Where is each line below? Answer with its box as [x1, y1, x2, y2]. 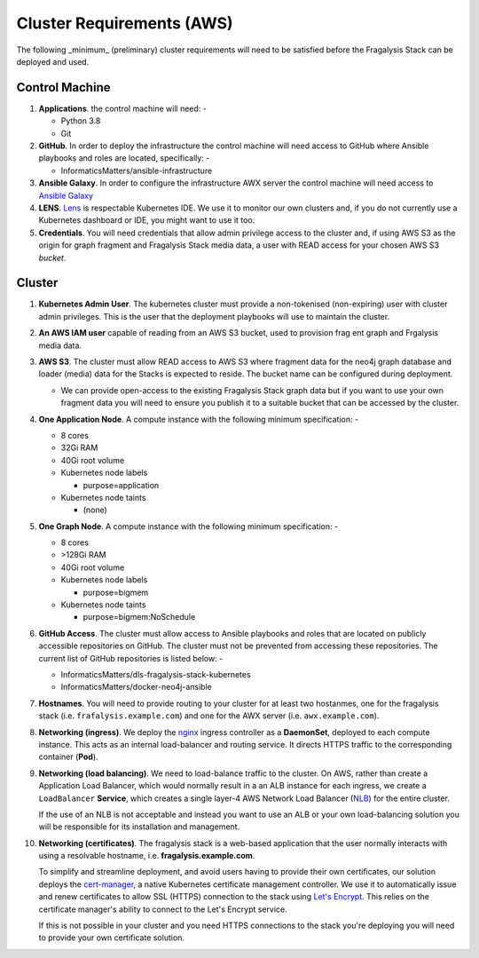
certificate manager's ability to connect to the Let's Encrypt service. [38, 904, 287, 914]
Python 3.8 [60, 115, 101, 126]
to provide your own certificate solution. [38, 932, 185, 943]
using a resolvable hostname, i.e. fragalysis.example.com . [38, 851, 255, 861]
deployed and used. [16, 56, 90, 67]
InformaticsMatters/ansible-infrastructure [60, 165, 213, 176]
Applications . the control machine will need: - [38, 103, 208, 114]
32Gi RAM [60, 442, 98, 453]
